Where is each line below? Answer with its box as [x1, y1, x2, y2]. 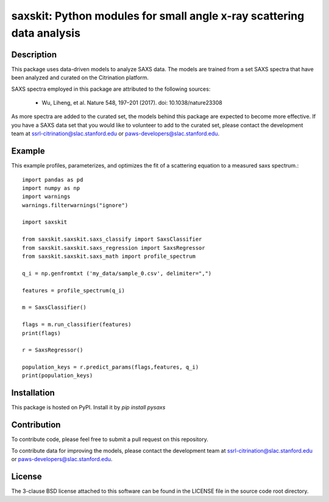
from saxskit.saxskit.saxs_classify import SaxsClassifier [22, 236, 202, 243]
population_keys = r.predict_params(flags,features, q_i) [22, 364, 199, 371]
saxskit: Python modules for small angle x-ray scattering [11, 9, 305, 23]
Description [11, 49, 57, 60]
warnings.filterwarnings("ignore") [22, 202, 129, 208]
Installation [11, 387, 55, 398]
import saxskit [22, 219, 68, 225]
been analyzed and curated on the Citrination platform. [11, 74, 149, 82]
